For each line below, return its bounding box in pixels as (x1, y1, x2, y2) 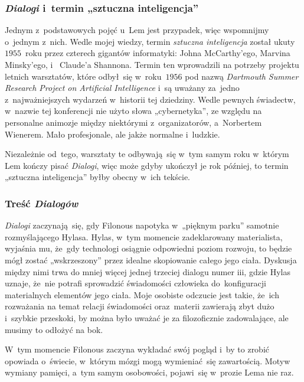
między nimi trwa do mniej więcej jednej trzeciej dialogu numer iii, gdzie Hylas (5, 265, 290, 277)
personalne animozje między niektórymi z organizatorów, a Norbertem (5, 116, 262, 128)
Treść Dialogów (5, 195, 79, 210)
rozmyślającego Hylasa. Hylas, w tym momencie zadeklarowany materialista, (5, 230, 283, 243)
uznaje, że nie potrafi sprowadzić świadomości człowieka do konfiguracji (5, 277, 266, 289)
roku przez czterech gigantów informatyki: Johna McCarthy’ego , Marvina (25, 47, 290, 59)
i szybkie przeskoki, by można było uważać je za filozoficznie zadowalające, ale (5, 311, 289, 324)
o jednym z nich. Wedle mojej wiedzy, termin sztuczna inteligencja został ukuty (5, 35, 295, 47)
